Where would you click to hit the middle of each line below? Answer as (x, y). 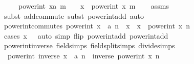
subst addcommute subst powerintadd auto (74, 15)
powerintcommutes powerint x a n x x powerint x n (97, 26)
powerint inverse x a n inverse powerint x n (83, 55)
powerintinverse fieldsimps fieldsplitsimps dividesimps (89, 45)
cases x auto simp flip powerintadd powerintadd (86, 35)
